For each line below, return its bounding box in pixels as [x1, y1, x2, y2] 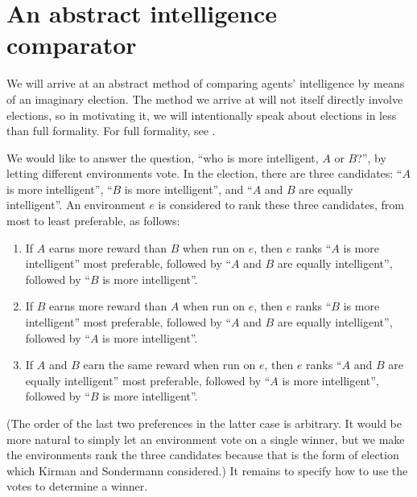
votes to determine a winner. [6, 478, 148, 495]
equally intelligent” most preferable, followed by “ [25, 372, 270, 388]
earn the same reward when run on [83, 356, 256, 373]
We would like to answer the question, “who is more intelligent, [6, 149, 319, 166]
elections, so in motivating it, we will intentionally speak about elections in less [6, 106, 397, 123]
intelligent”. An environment [6, 196, 146, 213]
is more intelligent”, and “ [124, 180, 253, 197]
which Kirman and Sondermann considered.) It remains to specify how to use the [6, 462, 408, 479]
